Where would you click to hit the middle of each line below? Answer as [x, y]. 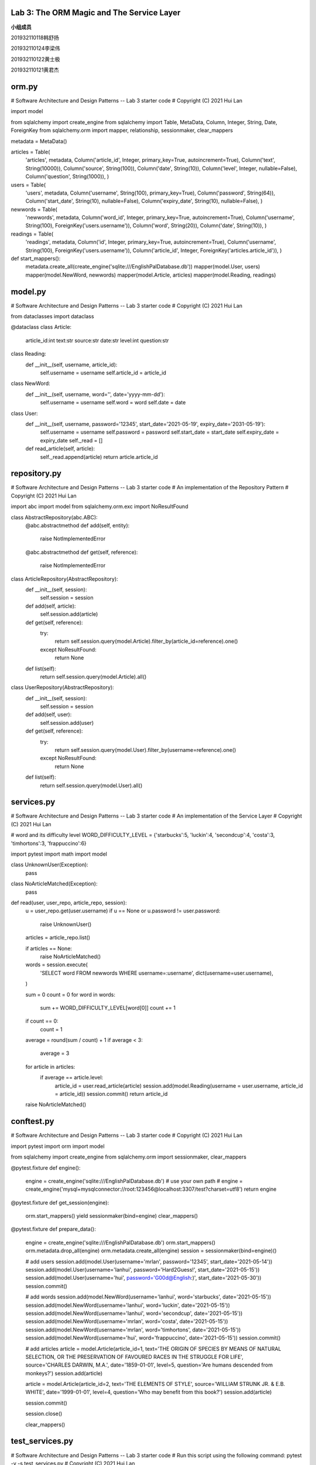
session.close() [44, 1414]
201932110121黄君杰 [35, 70]
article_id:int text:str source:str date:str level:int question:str [97, 340]
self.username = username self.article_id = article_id [103, 373]
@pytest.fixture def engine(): [46, 1168]
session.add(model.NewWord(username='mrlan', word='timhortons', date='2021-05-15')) [133, 1330]
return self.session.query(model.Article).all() [93, 676]
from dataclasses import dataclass [52, 316]
